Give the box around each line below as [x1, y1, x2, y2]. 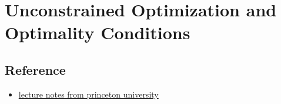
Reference [5, 60, 66, 78]
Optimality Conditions [5, 20, 190, 44]
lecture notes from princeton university [18, 88, 159, 100]
